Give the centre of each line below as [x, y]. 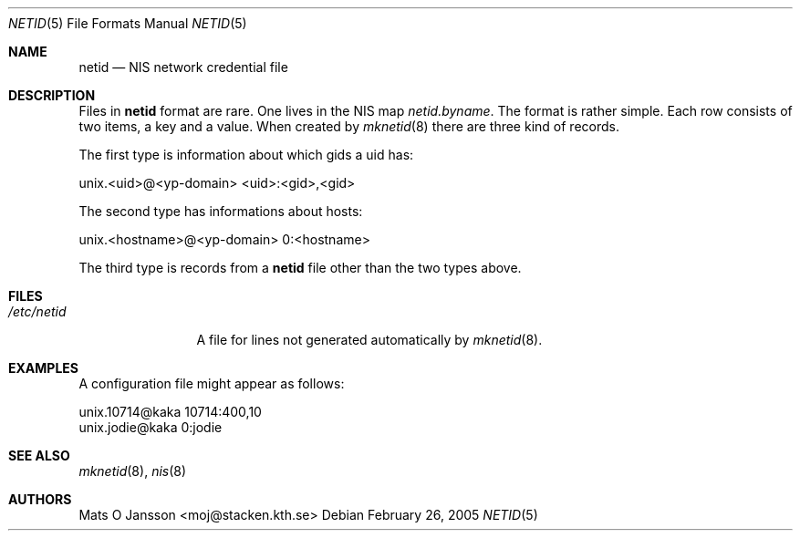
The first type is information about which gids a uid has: [246, 155]
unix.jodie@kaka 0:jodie [151, 427]
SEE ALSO [39, 455]
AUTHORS [40, 499]
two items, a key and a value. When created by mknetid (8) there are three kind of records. [349, 126]
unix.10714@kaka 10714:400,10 [170, 412]
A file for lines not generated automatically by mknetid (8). [369, 340]
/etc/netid [37, 311]
